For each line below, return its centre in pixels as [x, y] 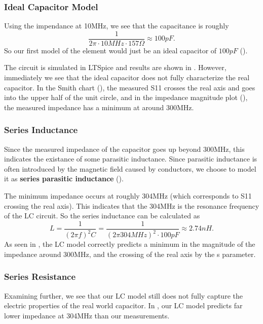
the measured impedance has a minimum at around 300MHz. [99, 107]
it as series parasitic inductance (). [64, 179]
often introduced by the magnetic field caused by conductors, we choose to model [130, 168]
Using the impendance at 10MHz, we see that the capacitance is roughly [117, 26]
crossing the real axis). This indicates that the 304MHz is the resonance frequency [132, 205]
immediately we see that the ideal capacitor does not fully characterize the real [127, 77]
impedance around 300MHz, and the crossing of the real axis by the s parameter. [130, 254]
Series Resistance [40, 277]
